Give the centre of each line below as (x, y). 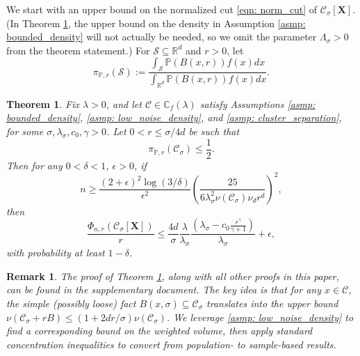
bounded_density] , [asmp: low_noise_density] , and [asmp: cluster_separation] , (174, 117)
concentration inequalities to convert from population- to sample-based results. (171, 344)
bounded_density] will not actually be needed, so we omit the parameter (162, 37)
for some (25, 131)
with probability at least (56, 253)
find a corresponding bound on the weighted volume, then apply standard (159, 331)
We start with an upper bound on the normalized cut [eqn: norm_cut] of (162, 9)
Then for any (34, 165)
